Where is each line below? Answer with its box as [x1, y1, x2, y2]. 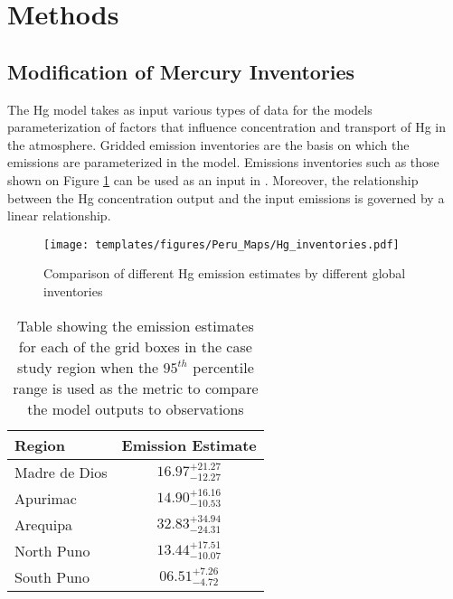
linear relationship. [7, 206, 111, 225]
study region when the [16, 356, 159, 378]
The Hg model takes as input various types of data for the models [7, 99, 373, 118]
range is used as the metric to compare [13, 377, 259, 398]
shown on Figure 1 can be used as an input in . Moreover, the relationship [7, 170, 419, 189]
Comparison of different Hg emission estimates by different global [43, 264, 406, 283]
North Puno [14, 539, 90, 561]
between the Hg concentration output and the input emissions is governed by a [7, 188, 445, 207]
